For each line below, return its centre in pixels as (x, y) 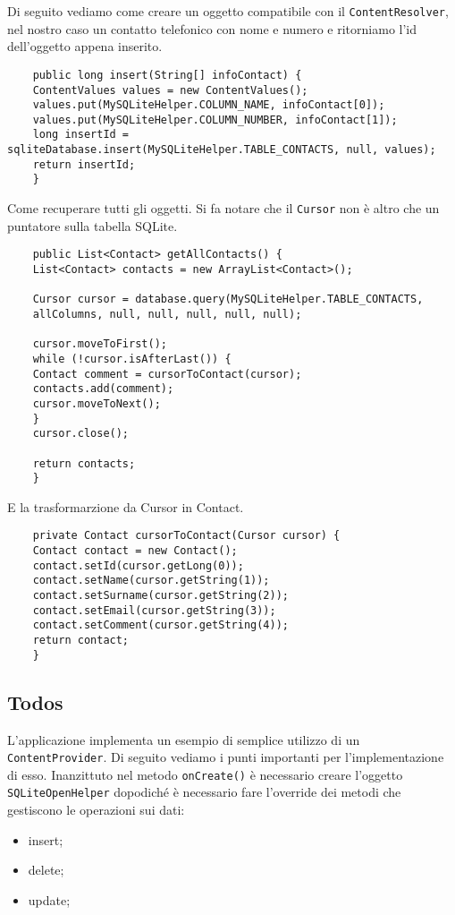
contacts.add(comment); (103, 389)
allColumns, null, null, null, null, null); (167, 314)
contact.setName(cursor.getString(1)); (151, 581)
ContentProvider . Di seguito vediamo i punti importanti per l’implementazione (226, 757)
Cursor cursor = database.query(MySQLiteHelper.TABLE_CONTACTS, (228, 299)
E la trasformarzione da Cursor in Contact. (126, 506)
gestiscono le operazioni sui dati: (96, 810)
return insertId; (84, 164)
